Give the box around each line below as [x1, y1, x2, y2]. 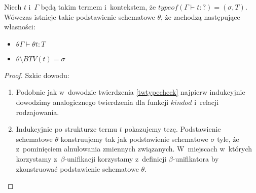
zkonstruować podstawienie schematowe [16, 163, 139, 174]
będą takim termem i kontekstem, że [41, 2, 156, 12]
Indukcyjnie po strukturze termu [16, 124, 118, 134]
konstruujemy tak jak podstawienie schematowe [60, 133, 208, 144]
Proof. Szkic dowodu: [4, 69, 69, 80]
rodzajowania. [16, 106, 59, 117]
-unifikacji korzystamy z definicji [64, 153, 167, 164]
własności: [4, 21, 35, 32]
